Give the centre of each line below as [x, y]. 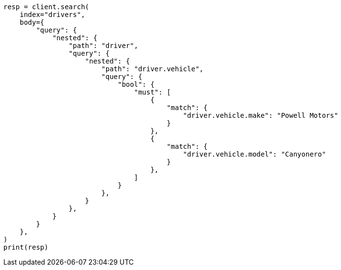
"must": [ [152, 92]
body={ [32, 22]
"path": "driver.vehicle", [153, 69]
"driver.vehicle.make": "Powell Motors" [261, 115]
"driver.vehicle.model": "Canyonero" [254, 154]
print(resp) [26, 247]
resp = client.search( [46, 7]
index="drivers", [52, 15]
